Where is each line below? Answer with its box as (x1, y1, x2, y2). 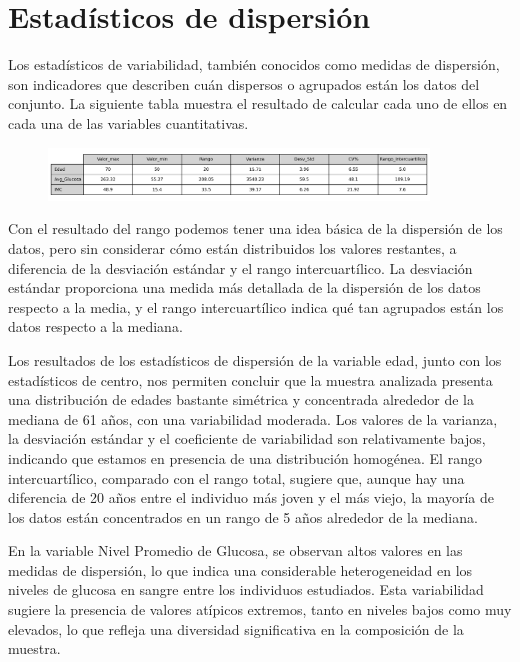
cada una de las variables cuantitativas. (8, 112, 249, 133)
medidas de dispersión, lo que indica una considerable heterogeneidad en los (8, 559, 473, 580)
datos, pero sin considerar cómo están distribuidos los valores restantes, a (8, 237, 457, 258)
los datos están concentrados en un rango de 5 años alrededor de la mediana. (8, 506, 478, 527)
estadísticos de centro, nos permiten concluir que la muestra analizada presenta (8, 369, 493, 390)
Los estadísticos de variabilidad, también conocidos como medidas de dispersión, (8, 54, 500, 75)
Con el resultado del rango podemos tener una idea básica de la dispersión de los (8, 218, 503, 239)
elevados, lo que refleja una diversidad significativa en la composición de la (8, 618, 464, 639)
